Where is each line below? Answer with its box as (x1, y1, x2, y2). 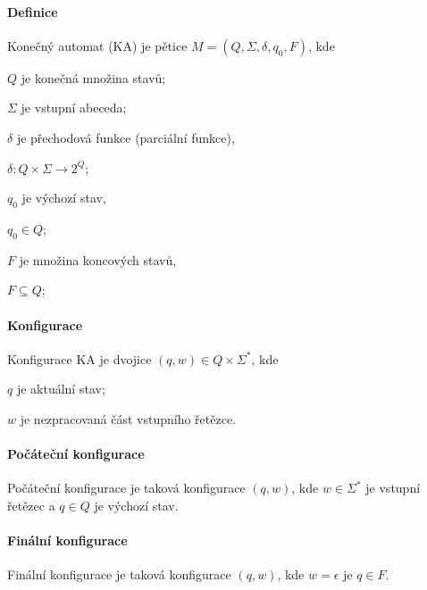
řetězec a (7, 495, 55, 514)
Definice (7, 2, 58, 21)
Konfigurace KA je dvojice (7, 349, 152, 368)
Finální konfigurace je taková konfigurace (7, 565, 231, 584)
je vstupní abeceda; (21, 98, 127, 117)
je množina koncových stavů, (19, 250, 177, 269)
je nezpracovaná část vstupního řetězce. (20, 409, 237, 428)
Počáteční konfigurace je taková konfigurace (7, 478, 246, 497)
